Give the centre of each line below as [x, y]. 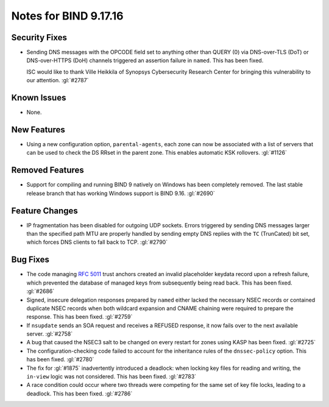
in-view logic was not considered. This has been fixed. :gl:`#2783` [111, 377]
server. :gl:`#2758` [50, 334]
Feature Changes [45, 211]
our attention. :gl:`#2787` [58, 80]
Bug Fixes [30, 260]
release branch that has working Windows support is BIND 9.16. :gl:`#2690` [121, 193]
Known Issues [39, 98]
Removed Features [48, 170]
